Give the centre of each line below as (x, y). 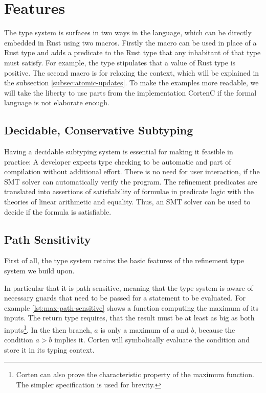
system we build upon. (39, 271)
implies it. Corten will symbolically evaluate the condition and (152, 340)
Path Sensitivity (48, 239)
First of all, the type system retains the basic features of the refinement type (124, 260)
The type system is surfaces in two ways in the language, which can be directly (128, 32)
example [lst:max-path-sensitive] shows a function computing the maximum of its (131, 307)
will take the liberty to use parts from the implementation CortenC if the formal (130, 92)
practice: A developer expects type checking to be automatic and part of (118, 161)
